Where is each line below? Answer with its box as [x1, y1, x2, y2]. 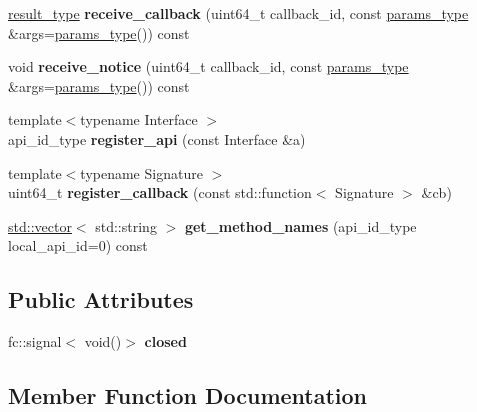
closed [144, 331, 187, 352]
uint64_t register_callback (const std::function [8, 182, 312, 203]
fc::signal [8, 331, 62, 352]
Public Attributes [8, 284, 194, 315]
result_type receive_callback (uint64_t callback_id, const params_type [8, 3, 469, 23]
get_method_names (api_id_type [184, 215, 417, 236]
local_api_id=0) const [8, 235, 148, 256]
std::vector [8, 215, 72, 236]
